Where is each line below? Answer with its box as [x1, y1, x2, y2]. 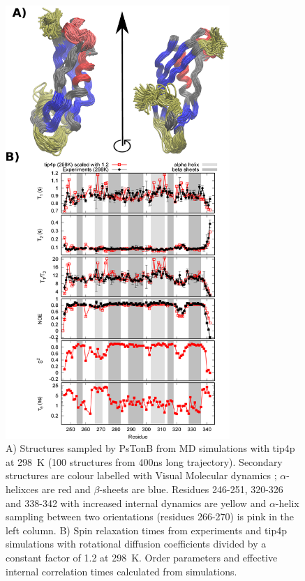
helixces [6, 482, 39, 497]
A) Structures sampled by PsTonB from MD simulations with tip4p [6, 441, 295, 455]
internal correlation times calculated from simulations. [6, 564, 237, 578]
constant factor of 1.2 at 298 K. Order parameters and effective [6, 550, 278, 565]
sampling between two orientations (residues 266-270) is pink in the [6, 509, 295, 524]
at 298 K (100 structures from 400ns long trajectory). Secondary [6, 454, 283, 469]
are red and [41, 482, 91, 497]
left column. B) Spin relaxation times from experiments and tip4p [6, 522, 287, 537]
